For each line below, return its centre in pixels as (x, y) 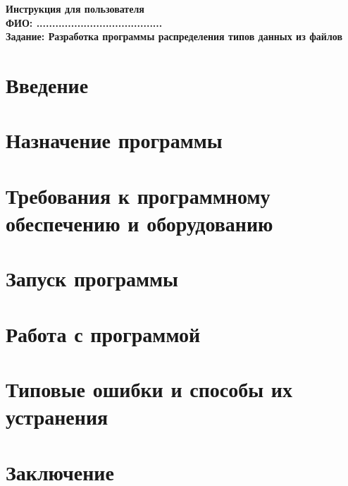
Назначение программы (114, 140)
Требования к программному (138, 195)
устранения (57, 417)
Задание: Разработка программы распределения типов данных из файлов (174, 36)
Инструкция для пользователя (75, 8)
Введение (47, 84)
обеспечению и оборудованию (139, 223)
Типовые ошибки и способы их (149, 389)
